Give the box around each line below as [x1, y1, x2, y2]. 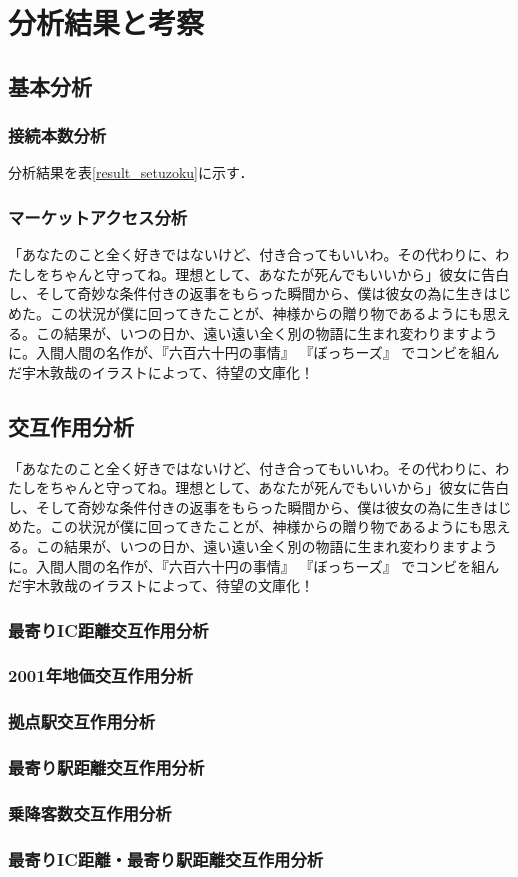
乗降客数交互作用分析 [8, 801, 172, 825]
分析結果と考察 [8, 2, 205, 43]
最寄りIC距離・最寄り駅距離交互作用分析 [8, 846, 324, 871]
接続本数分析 [8, 123, 107, 148]
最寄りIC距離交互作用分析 [8, 617, 209, 642]
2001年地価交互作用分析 [8, 663, 193, 688]
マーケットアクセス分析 [8, 204, 188, 229]
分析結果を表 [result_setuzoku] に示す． [8, 162, 254, 183]
